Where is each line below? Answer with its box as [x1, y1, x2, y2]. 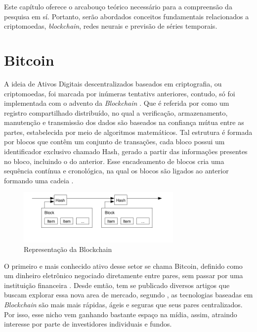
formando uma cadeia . [4, 175, 74, 185]
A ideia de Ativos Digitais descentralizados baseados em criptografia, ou [4, 78, 222, 88]
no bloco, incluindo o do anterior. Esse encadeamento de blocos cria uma [4, 156, 224, 166]
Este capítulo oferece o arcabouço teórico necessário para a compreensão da [4, 1, 232, 11]
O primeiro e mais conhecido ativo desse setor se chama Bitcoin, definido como [4, 260, 243, 271]
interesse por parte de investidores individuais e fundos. [4, 319, 172, 329]
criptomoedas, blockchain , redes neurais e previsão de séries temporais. [4, 21, 217, 31]
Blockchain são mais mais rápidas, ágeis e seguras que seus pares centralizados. [4, 299, 243, 310]
